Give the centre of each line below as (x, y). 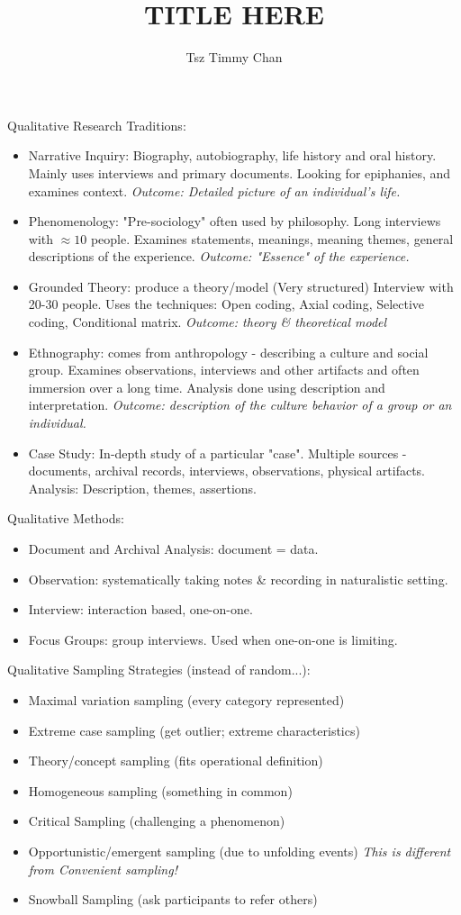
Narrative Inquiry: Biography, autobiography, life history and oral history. (232, 155)
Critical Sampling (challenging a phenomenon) (157, 821)
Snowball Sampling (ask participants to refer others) (173, 899)
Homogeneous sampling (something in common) (160, 790)
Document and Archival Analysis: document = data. (173, 548)
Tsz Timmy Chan (234, 57)
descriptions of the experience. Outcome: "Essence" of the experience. (219, 256)
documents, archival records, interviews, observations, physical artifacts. (227, 471)
